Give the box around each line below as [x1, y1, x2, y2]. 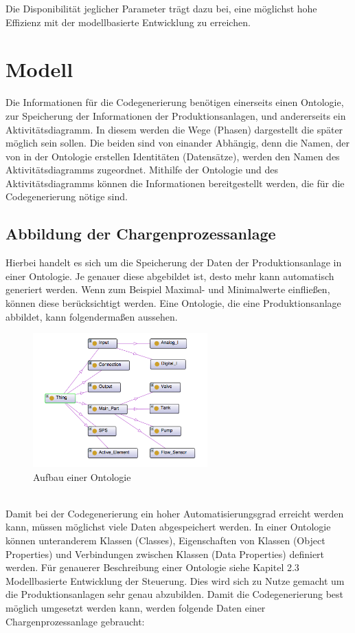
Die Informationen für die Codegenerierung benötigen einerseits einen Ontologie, [5, 95, 344, 109]
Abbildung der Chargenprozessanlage [5, 223, 276, 244]
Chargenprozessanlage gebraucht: [5, 614, 145, 628]
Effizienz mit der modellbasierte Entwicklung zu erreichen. [5, 14, 251, 29]
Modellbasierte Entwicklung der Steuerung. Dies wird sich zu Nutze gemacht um [5, 573, 345, 588]
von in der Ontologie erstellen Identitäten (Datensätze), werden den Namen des [5, 149, 340, 163]
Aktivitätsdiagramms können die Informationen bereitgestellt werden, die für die [5, 175, 345, 190]
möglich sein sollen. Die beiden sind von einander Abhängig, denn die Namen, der [5, 136, 350, 150]
